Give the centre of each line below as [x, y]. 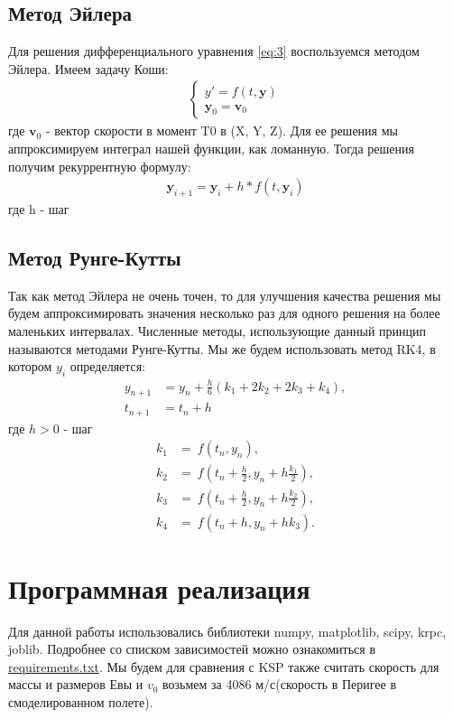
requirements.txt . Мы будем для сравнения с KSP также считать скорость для [224, 666]
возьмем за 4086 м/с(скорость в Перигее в [280, 684]
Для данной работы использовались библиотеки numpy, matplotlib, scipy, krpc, [227, 631]
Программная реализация [159, 587]
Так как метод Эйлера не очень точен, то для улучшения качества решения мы [225, 295]
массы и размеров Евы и [76, 684]
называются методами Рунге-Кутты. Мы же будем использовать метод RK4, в [222, 348]
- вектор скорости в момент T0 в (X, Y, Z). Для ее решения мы [222, 131]
